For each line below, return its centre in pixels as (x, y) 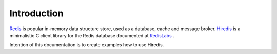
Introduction (36, 13)
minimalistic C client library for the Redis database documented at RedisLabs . (92, 35)
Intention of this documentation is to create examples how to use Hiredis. (87, 45)
